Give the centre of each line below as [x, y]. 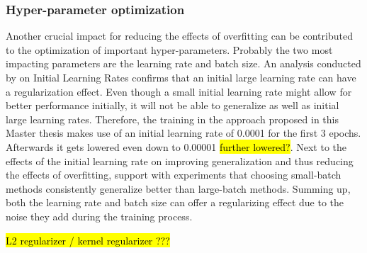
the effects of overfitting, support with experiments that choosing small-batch [174, 175]
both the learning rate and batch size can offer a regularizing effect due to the [175, 202]
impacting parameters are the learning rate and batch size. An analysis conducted [183, 63]
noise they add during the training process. [99, 216]
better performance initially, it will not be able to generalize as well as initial [173, 105]
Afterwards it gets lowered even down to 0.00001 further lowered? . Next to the [176, 146]
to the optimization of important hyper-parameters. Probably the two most [169, 49]
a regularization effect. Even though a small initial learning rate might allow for [179, 91]
